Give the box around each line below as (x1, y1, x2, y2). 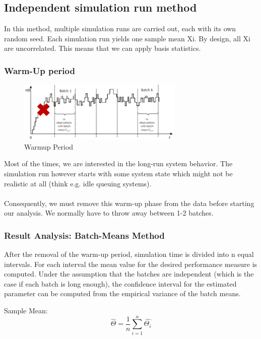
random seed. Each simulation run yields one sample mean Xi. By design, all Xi (4, 33, 250, 43)
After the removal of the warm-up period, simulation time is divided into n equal (4, 249, 254, 259)
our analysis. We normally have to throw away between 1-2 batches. (4, 208, 214, 218)
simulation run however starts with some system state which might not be (4, 168, 233, 178)
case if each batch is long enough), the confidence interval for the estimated (4, 278, 237, 289)
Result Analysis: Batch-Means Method (4, 229, 165, 241)
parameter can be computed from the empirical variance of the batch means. (4, 288, 241, 299)
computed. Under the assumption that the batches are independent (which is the (4, 268, 254, 279)
